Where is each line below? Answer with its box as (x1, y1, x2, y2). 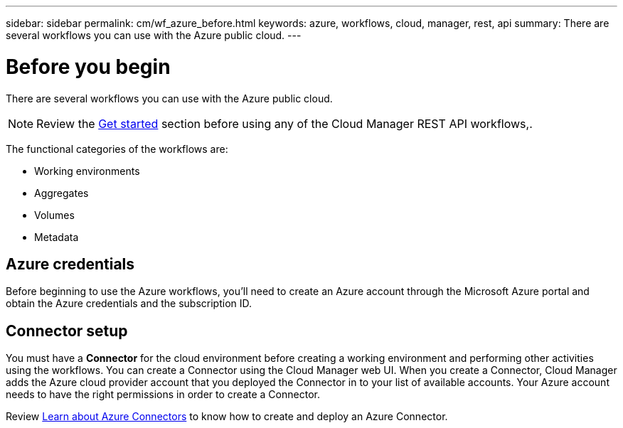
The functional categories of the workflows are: (6, 142, 228, 155)
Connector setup (6, 321, 128, 340)
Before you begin (6, 54, 171, 79)
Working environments (34, 164, 140, 177)
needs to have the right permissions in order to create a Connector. (6, 388, 320, 401)
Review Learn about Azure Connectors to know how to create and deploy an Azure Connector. (6, 410, 448, 423)
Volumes (34, 208, 75, 221)
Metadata (34, 230, 79, 243)
